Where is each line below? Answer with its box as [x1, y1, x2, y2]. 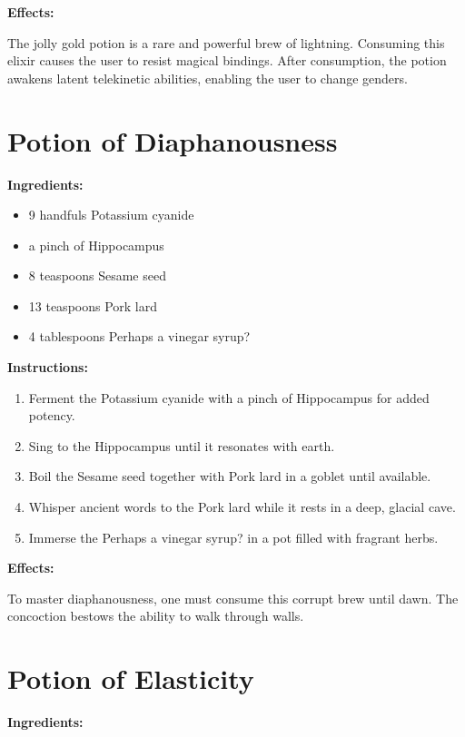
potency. [28, 406, 75, 425]
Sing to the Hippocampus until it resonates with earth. [28, 436, 335, 455]
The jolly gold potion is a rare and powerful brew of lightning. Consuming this [7, 33, 445, 52]
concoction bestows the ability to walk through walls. [7, 606, 304, 625]
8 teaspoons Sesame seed [28, 266, 166, 285]
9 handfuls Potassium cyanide [28, 205, 194, 224]
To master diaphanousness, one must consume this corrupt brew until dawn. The [7, 588, 459, 607]
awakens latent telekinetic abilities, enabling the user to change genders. [7, 68, 408, 87]
